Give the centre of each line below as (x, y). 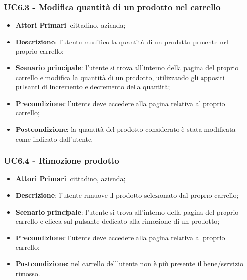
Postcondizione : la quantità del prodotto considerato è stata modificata (125, 129)
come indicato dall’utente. (54, 139)
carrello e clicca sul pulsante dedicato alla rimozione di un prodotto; (117, 221)
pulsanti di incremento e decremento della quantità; (93, 87)
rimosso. (28, 273)
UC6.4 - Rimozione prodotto (62, 161)
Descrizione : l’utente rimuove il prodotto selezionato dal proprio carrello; (127, 195)
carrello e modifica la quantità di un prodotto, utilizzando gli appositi (120, 77)
